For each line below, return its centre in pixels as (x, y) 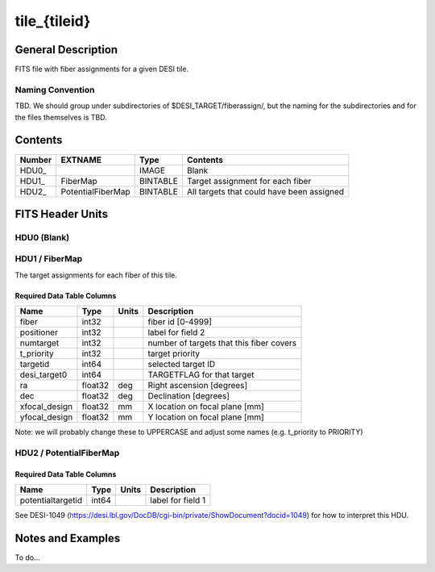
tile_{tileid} (53, 21)
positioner (39, 332)
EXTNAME (81, 160)
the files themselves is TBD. (61, 117)
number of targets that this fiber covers (222, 343)
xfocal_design (46, 407)
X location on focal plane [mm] (206, 407)
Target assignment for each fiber (249, 181)
